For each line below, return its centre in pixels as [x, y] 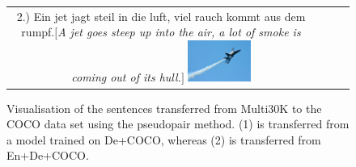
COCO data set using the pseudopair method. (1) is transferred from [178, 124]
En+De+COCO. [48, 155]
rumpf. [38, 32]
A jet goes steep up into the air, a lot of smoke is [179, 32]
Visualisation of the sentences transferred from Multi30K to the [164, 108]
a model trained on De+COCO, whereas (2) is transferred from [164, 139]
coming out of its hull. [126, 77]
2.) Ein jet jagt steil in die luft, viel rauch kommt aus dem [161, 16]
